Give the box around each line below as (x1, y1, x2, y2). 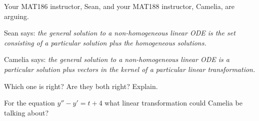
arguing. (4, 10, 29, 21)
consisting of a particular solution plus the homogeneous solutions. (4, 37, 206, 47)
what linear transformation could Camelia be (104, 97, 242, 108)
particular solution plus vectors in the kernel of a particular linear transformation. (4, 63, 255, 74)
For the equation (4, 97, 55, 108)
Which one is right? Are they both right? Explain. (4, 80, 158, 91)
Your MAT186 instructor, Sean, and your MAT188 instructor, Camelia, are (4, 1, 234, 11)
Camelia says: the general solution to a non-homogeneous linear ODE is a (4, 54, 229, 64)
